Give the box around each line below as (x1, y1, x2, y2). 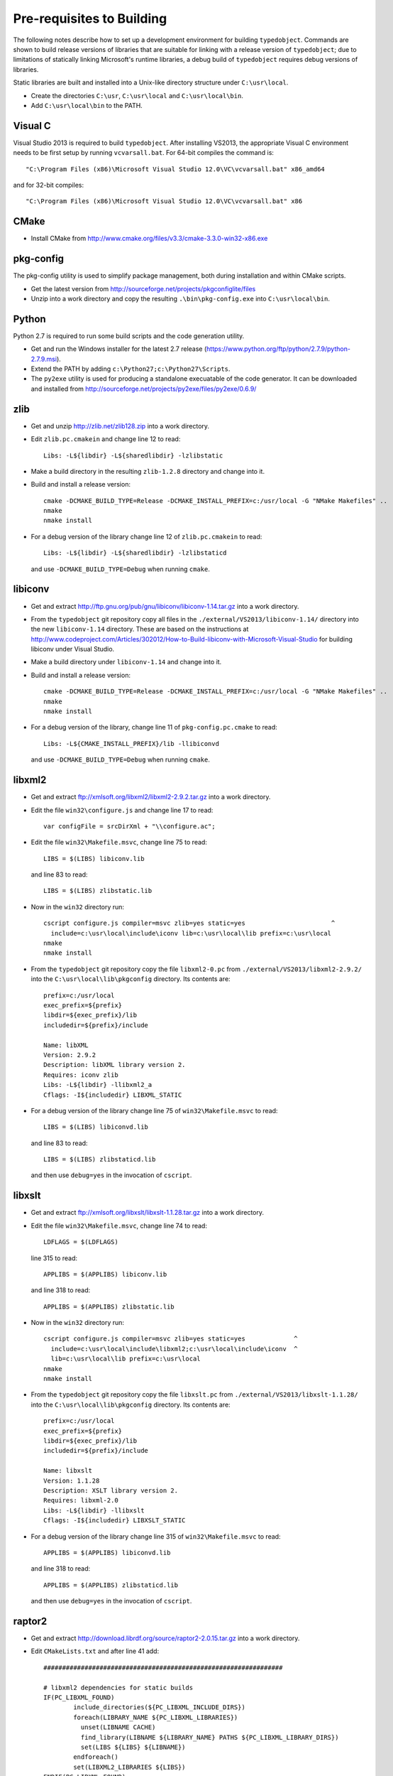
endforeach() (73, 1753, 118, 1761)
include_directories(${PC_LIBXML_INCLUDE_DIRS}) (73, 1704, 246, 1711)
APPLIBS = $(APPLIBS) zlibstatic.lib (43, 1302, 175, 1311)
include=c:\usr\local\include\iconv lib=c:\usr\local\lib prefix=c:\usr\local (50, 929, 332, 937)
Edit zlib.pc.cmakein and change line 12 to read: (31, 435, 181, 443)
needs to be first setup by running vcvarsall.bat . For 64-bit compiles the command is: (13, 148, 275, 157)
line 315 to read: (31, 1254, 78, 1262)
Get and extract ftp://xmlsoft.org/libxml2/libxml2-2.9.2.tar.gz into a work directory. (31, 793, 271, 801)
